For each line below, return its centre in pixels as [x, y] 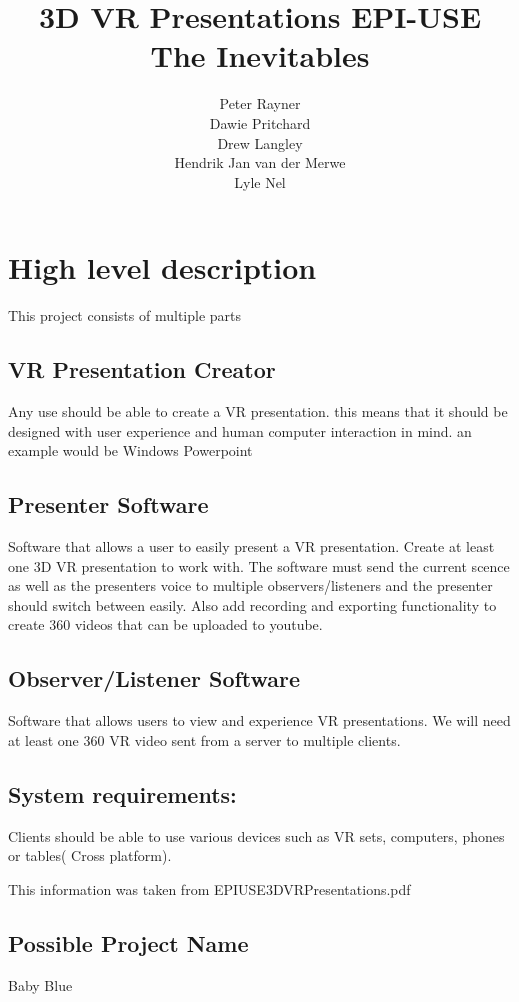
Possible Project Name [128, 942]
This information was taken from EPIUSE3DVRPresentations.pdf [209, 888]
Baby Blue [40, 984]
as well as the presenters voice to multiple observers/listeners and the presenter [250, 585]
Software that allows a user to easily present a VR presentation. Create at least [251, 546]
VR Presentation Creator [142, 369]
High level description [162, 267]
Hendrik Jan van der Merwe [260, 162]
